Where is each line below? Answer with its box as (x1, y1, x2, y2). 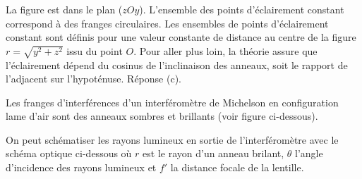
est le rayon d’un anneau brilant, (143, 146, 284, 161)
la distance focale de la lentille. (170, 160, 304, 175)
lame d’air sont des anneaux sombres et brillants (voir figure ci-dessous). (6, 109, 318, 123)
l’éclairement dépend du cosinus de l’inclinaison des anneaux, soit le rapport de (6, 57, 348, 72)
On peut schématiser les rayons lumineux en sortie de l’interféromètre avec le (6, 132, 339, 147)
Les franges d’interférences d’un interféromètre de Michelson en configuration (6, 94, 339, 109)
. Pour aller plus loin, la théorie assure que (133, 43, 318, 58)
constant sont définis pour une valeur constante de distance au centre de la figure (6, 30, 356, 44)
